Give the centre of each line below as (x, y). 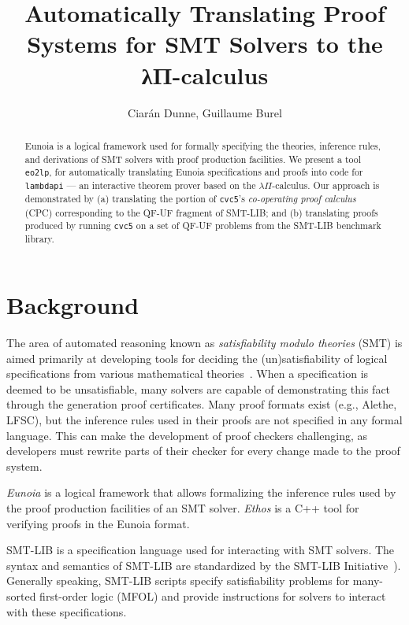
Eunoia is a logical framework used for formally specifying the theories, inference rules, (203, 145)
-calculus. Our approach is (326, 185)
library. (39, 239)
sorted (21, 595)
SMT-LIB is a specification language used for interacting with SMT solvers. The (201, 550)
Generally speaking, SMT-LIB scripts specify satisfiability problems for (178, 581)
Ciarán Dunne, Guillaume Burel (205, 112)
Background (73, 305)
